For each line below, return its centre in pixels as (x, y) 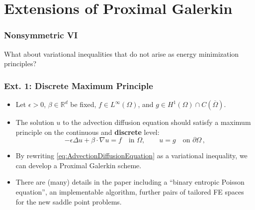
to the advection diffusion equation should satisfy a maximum (157, 122)
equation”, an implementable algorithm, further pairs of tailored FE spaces (130, 191)
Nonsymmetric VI (41, 35)
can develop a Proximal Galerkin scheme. (79, 165)
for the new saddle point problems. (69, 201)
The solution (35, 122)
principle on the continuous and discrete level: (87, 132)
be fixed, (83, 104)
